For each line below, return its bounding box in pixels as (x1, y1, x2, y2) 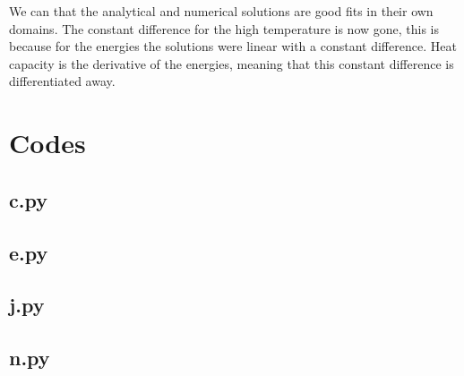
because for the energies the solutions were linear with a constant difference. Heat (9, 37, 457, 56)
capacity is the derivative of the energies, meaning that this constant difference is (9, 54, 454, 73)
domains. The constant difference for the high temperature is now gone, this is (9, 19, 440, 38)
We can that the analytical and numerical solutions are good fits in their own (9, 2, 434, 20)
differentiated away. (9, 72, 116, 90)
